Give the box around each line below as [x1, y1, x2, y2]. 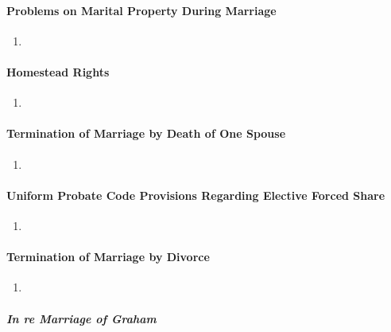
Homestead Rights [6, 63, 110, 80]
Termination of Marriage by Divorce [6, 248, 210, 265]
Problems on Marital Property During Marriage [6, 2, 277, 18]
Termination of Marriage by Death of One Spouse [6, 125, 286, 142]
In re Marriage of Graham [6, 310, 157, 326]
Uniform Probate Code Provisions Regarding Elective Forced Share [6, 186, 385, 203]
